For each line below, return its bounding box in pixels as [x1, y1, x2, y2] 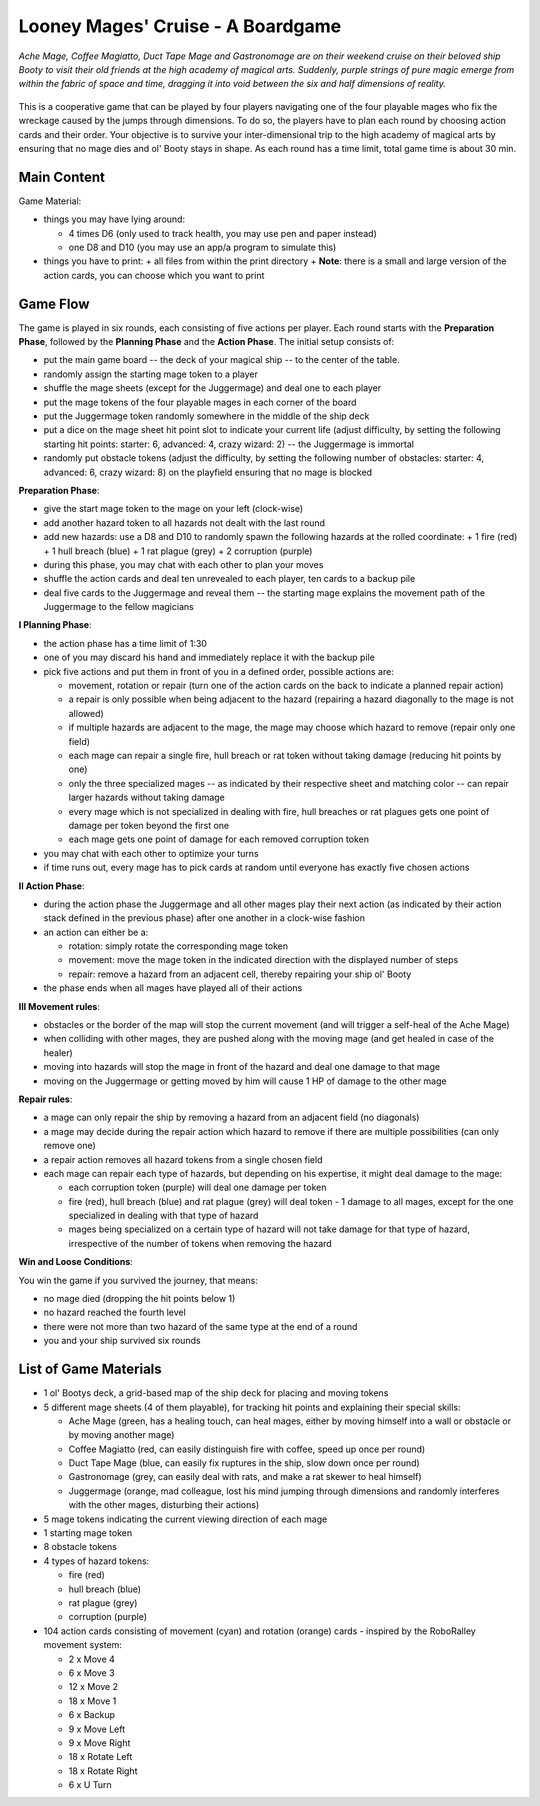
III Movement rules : [18, 1000, 100, 1012]
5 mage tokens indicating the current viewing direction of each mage [43, 1513, 328, 1525]
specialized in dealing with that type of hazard [68, 1210, 259, 1222]
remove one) [43, 1140, 97, 1152]
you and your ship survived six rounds [43, 1335, 201, 1347]
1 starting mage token [43, 1527, 133, 1539]
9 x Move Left [68, 1723, 126, 1735]
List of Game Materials [18, 1361, 162, 1378]
